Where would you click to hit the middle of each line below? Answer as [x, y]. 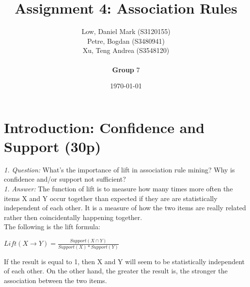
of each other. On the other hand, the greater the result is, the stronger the [116, 271]
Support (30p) [53, 146]
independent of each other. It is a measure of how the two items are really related [125, 208]
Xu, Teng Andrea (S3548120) [126, 50]
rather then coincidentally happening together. [73, 217]
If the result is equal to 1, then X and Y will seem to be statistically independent [125, 261]
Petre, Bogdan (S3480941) [126, 41]
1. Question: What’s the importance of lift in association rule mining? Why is [119, 169]
